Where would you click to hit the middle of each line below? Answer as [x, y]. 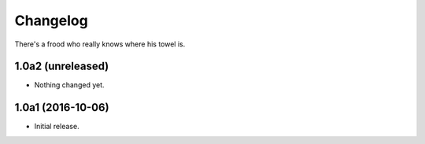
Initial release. [57, 127]
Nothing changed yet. [70, 85]
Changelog [51, 20]
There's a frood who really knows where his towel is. [100, 44]
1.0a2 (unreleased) [62, 66]
